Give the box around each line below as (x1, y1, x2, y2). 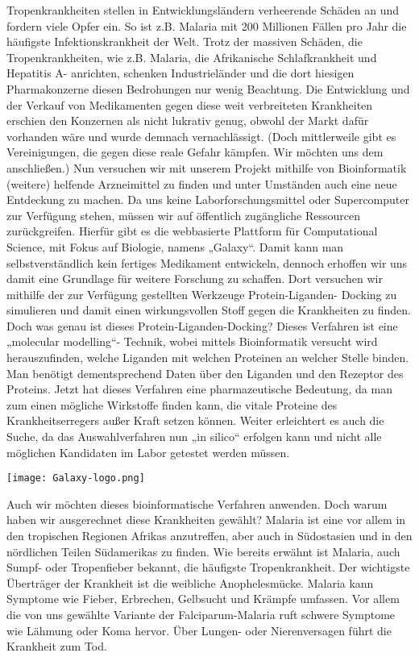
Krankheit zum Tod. (6, 638, 107, 655)
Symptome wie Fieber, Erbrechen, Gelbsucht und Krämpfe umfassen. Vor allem (6, 590, 400, 607)
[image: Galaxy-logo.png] (6, 472, 145, 484)
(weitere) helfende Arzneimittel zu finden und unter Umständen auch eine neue (6, 175, 397, 192)
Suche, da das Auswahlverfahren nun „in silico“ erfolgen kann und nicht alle (6, 428, 382, 445)
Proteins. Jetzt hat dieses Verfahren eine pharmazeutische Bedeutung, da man (6, 380, 392, 397)
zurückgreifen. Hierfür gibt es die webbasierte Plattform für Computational (6, 222, 378, 239)
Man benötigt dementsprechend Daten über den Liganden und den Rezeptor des (6, 364, 404, 381)
